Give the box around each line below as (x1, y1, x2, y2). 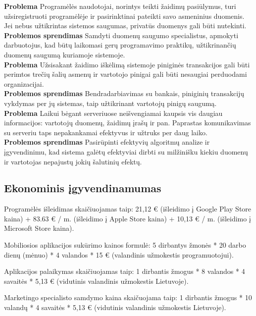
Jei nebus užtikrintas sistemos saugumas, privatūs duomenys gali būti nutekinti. (4, 20, 247, 31)
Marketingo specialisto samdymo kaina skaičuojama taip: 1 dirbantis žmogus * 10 (4, 292, 252, 303)
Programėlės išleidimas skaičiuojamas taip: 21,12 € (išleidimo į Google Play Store (4, 204, 252, 214)
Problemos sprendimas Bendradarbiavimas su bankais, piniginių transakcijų (4, 88, 245, 99)
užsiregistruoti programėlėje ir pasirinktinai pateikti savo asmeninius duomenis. (4, 10, 245, 21)
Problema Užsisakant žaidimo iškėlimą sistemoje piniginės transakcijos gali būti (4, 59, 250, 69)
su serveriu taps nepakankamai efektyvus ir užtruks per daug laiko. (4, 127, 207, 137)
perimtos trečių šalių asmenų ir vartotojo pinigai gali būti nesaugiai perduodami (4, 69, 247, 79)
